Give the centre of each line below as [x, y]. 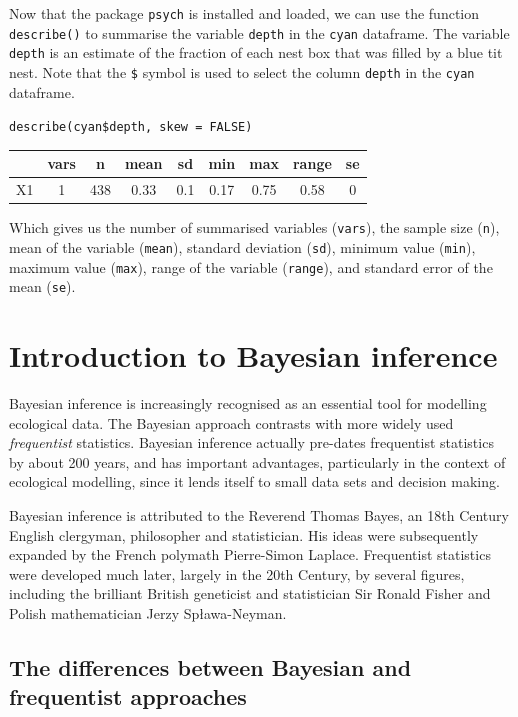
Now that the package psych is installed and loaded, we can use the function [244, 13]
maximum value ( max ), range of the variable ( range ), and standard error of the [251, 266]
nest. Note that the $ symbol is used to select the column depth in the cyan [242, 71]
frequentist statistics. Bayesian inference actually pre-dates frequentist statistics [251, 442]
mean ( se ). [42, 286]
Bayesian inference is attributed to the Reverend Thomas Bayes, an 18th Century [259, 515]
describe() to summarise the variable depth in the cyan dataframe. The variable [259, 32]
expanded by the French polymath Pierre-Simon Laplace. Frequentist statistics [250, 554]
